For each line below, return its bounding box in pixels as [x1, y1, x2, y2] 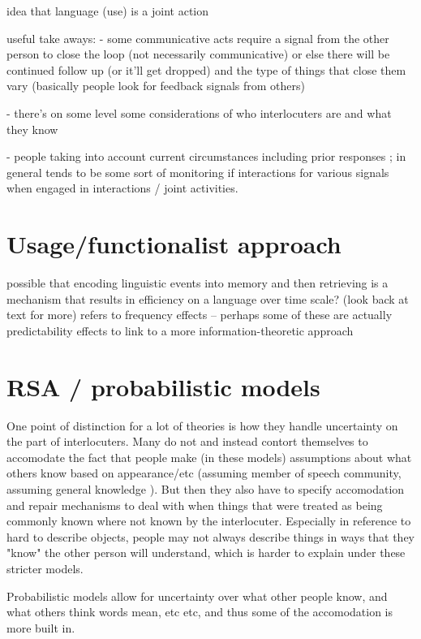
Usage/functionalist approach [6, 227, 342, 261]
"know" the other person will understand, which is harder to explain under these [6, 544, 406, 561]
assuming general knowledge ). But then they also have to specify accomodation [6, 480, 405, 497]
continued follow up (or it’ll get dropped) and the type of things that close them [6, 61, 406, 78]
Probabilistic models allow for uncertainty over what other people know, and [6, 587, 388, 604]
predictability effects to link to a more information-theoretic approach [6, 322, 354, 339]
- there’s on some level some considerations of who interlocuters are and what [6, 104, 392, 121]
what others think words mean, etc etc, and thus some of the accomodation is [6, 603, 393, 620]
